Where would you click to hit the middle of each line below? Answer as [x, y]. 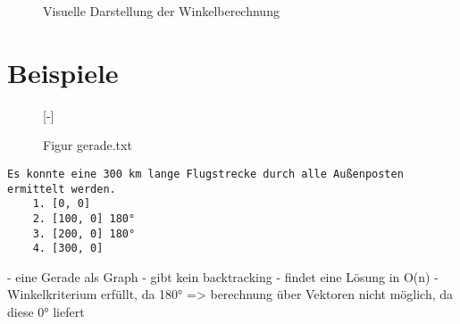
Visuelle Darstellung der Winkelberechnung [161, 11]
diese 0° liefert [46, 312]
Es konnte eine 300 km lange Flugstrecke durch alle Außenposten [205, 174]
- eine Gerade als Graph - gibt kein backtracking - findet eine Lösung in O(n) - [223, 276]
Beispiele [63, 72]
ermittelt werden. [62, 189]
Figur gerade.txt [88, 145]
